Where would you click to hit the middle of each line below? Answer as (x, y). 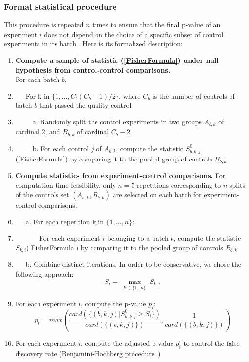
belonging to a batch (138, 238)
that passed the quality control (85, 105)
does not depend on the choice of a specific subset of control (134, 34)
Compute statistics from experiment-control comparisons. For (120, 175)
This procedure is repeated (44, 25)
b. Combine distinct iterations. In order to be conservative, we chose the (133, 264)
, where (130, 95)
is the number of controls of (193, 95)
